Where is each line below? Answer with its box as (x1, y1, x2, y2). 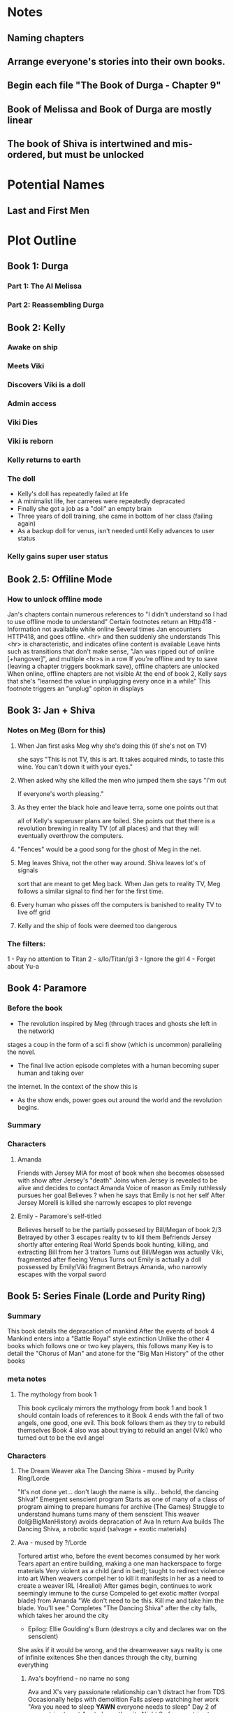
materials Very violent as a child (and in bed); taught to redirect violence (17, 1567, 226, 1575)
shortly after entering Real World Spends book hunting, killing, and (17, 1240, 209, 1248)
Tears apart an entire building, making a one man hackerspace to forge (17, 1559, 222, 1568)
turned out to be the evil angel (17, 1433, 105, 1442)
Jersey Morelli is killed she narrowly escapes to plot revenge (17, 1198, 192, 1206)
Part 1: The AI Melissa (7, 281, 82, 291)
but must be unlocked (47, 149, 145, 161)
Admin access (7, 399, 57, 409)
